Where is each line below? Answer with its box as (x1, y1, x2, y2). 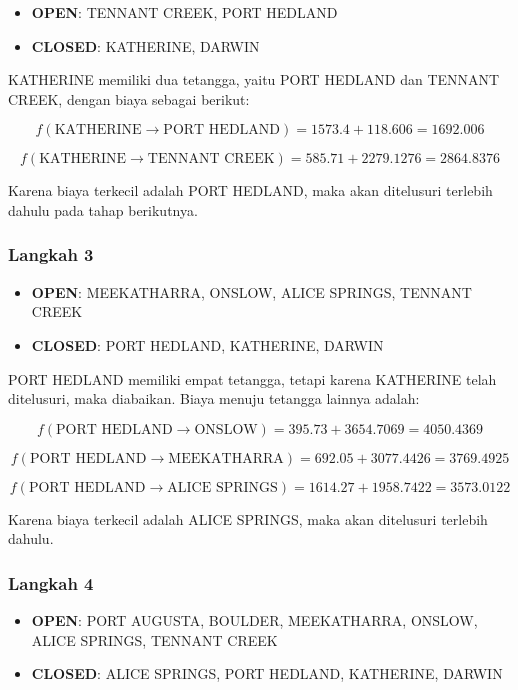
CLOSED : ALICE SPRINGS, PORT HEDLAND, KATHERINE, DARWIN (31, 663, 503, 684)
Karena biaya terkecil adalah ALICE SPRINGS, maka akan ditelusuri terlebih (8, 508, 488, 529)
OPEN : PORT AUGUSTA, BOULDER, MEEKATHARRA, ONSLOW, (31, 610, 478, 631)
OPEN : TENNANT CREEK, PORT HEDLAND (31, 2, 338, 22)
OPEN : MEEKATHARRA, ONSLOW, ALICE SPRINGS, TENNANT (31, 281, 472, 302)
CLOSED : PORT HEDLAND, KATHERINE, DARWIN (31, 334, 384, 355)
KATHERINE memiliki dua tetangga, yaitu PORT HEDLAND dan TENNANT (8, 69, 500, 90)
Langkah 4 (8, 570, 94, 595)
